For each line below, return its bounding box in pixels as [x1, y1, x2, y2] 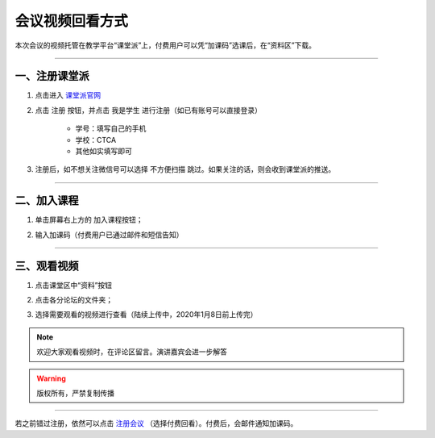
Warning [36, 373, 66, 383]
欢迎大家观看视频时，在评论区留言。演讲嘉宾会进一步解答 [36, 347, 227, 357]
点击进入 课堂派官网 [35, 90, 101, 100]
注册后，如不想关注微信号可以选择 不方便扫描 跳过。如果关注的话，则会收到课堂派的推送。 [35, 165, 336, 174]
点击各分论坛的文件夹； [35, 295, 113, 304]
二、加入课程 [14, 194, 79, 207]
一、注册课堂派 [14, 69, 89, 83]
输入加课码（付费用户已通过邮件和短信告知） [35, 230, 184, 240]
